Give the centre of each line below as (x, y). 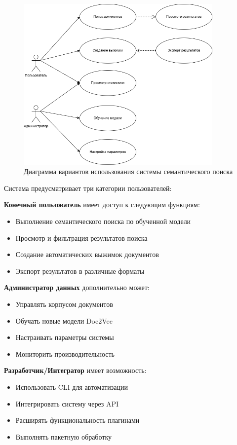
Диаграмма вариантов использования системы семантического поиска (128, 171)
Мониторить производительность (65, 353)
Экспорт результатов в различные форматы (80, 271)
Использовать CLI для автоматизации (72, 387)
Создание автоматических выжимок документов (87, 254)
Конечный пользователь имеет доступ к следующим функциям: (102, 204)
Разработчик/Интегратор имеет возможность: (75, 370)
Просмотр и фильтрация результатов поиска (81, 238)
